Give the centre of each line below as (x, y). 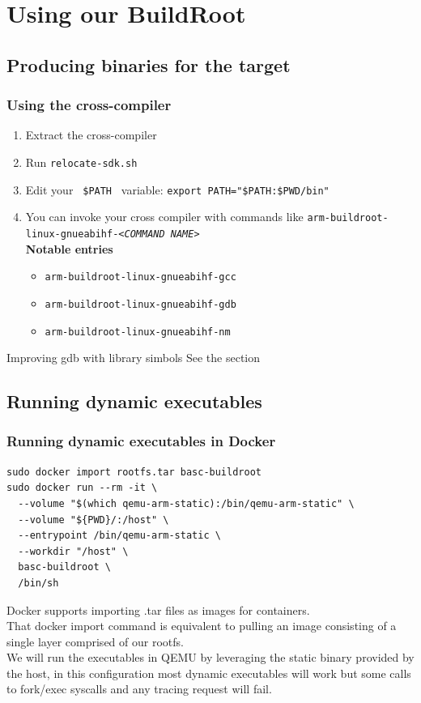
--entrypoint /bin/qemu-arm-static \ (119, 536)
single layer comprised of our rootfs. (95, 641)
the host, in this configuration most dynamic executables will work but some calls (209, 673)
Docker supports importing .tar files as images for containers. (158, 609)
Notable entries (69, 248)
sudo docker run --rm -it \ (82, 488)
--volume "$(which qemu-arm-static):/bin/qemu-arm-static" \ (186, 503)
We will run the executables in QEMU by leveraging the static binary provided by (210, 657)
